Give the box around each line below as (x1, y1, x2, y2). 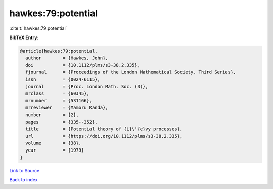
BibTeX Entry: (9, 34, 39, 41)
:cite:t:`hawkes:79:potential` (9, 25, 67, 31)
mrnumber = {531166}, (25, 98, 93, 103)
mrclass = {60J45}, (25, 91, 89, 96)
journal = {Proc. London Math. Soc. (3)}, (25, 84, 149, 89)
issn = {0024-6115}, (25, 77, 101, 82)
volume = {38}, (25, 140, 82, 146)
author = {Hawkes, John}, (25, 55, 108, 61)
